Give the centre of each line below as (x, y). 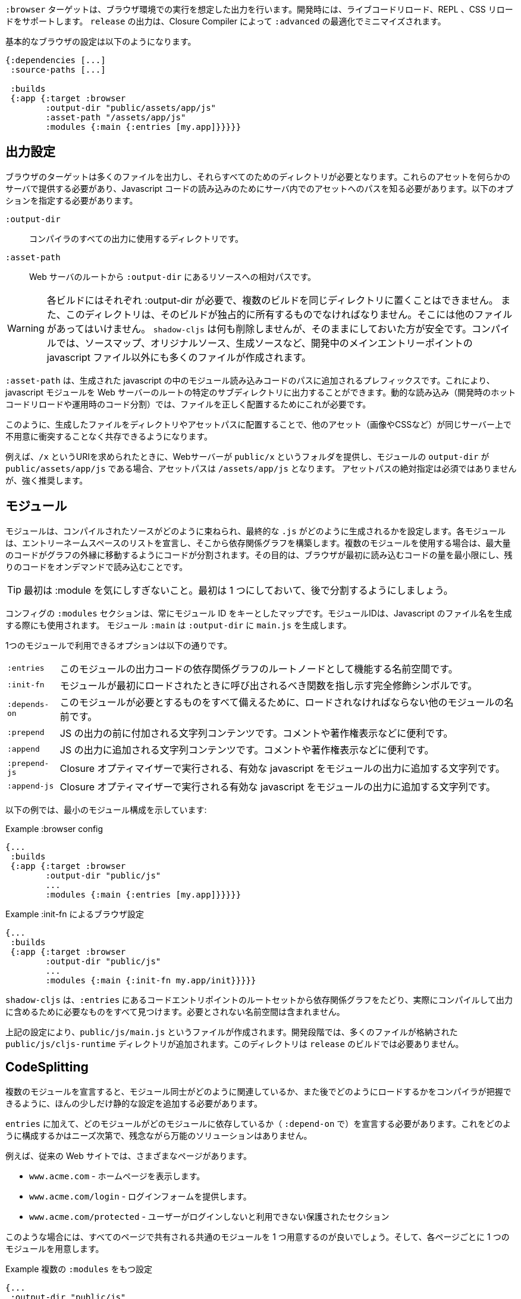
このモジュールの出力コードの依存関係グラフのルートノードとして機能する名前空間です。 (259, 669)
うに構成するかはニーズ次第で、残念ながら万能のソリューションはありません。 (159, 1135)
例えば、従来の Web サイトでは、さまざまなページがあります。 (129, 1155)
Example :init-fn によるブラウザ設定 (75, 914)
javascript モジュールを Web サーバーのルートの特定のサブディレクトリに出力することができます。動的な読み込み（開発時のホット (261, 392)
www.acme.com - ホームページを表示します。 (117, 1176)
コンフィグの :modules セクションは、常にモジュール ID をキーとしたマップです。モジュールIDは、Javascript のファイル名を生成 (259, 613)
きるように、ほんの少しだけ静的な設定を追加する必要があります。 (134, 1103)
